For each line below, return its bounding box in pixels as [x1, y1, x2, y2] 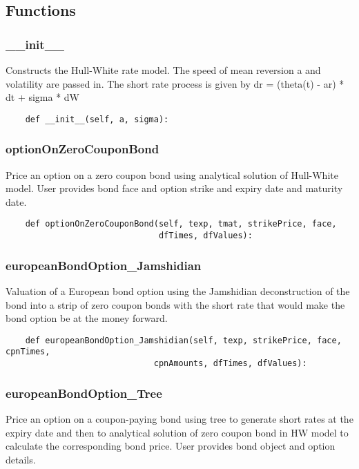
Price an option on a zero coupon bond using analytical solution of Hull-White [6, 167, 338, 182]
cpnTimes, [6, 347, 50, 357]
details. [6, 452, 36, 466]
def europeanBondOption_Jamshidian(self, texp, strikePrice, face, [25, 335, 342, 345]
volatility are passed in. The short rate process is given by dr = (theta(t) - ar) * [6, 76, 345, 90]
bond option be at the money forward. [6, 311, 168, 325]
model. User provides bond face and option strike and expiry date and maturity [6, 181, 343, 195]
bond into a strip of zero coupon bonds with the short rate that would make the [6, 297, 345, 312]
